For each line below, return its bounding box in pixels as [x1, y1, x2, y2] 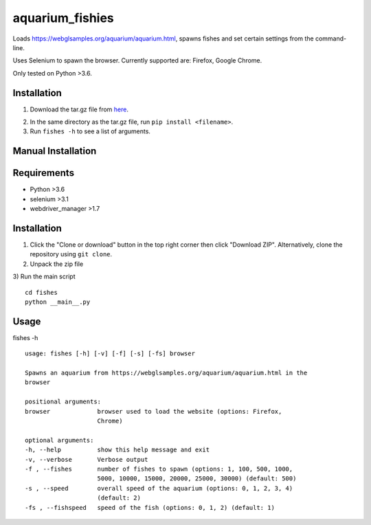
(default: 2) [97, 494, 141, 502]
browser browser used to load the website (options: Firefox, [25, 407, 282, 415]
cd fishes [25, 289, 58, 296]
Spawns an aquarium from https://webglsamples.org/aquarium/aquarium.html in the [25, 369, 308, 377]
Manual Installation [12, 145, 97, 157]
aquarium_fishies [12, 10, 115, 25]
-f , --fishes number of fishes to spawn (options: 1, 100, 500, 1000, [25, 465, 293, 473]
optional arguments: [25, 436, 94, 444]
